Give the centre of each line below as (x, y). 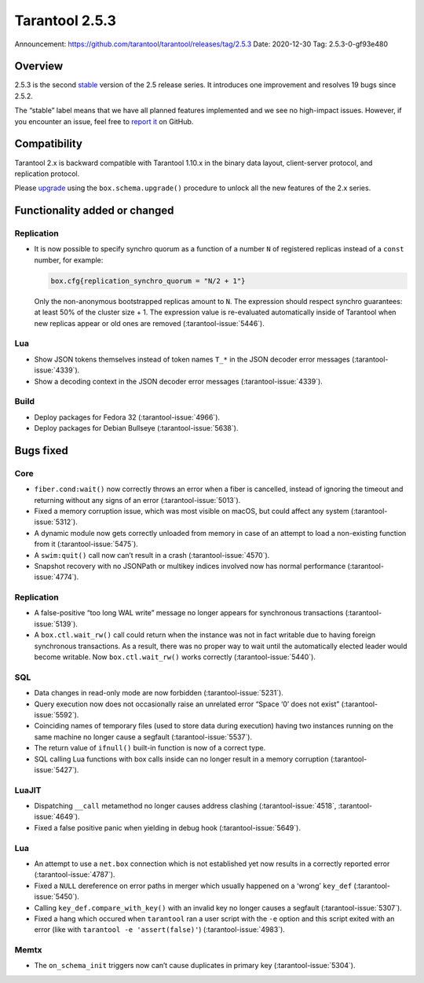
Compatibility (48, 144)
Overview (39, 66)
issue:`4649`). (57, 816)
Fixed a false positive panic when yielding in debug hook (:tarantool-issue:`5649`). (168, 827)
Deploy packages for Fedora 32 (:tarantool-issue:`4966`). (127, 417)
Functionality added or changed (94, 211)
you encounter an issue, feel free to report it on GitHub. (104, 121)
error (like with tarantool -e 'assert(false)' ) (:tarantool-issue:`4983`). (160, 930)
